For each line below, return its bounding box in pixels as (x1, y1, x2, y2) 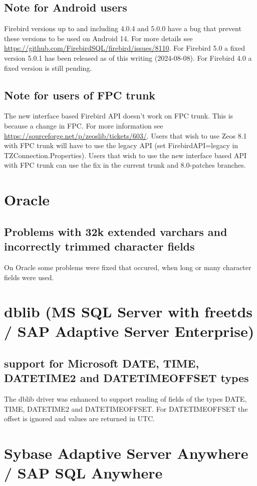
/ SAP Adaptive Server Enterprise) (4, 321, 254, 341)
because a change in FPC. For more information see (4, 120, 163, 131)
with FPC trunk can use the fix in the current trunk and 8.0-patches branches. (4, 160, 246, 170)
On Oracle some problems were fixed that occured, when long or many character (4, 262, 251, 272)
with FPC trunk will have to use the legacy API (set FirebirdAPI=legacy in (4, 140, 238, 151)
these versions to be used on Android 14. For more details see (4, 33, 193, 43)
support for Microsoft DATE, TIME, (4, 355, 199, 371)
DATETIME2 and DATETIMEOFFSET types (4, 370, 249, 386)
